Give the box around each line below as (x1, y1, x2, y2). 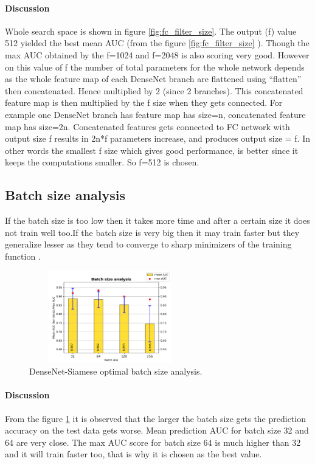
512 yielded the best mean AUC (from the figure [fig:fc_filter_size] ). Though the (5, 36, 310, 49)
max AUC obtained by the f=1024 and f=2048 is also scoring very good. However (5, 48, 310, 61)
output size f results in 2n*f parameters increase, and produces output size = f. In (5, 132, 311, 145)
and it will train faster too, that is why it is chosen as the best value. (5, 448, 262, 460)
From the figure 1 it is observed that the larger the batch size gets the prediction (5, 412, 306, 424)
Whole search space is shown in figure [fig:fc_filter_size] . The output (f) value (5, 24, 297, 37)
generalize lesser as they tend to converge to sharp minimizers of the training (5, 238, 292, 251)
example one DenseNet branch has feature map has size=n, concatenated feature (5, 108, 306, 120)
